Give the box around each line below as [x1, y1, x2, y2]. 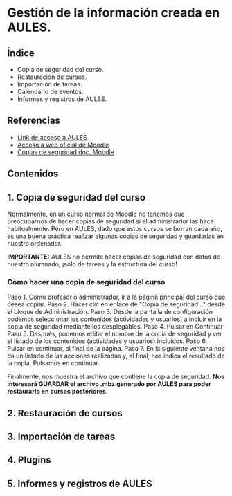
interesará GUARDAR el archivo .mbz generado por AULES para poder [7, 380, 211, 388]
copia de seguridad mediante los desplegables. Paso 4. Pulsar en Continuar [7, 322, 224, 331]
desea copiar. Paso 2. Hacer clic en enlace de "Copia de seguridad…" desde [7, 300, 226, 309]
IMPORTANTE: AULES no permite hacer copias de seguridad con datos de [7, 252, 220, 261]
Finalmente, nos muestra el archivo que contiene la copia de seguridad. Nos [7, 372, 225, 381]
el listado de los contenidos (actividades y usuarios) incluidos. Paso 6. [7, 337, 208, 345]
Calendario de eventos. [17, 88, 84, 95]
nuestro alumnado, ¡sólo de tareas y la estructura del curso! [7, 260, 178, 268]
